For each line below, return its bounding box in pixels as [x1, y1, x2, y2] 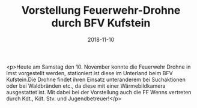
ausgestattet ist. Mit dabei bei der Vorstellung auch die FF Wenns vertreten [6, 88, 192, 95]
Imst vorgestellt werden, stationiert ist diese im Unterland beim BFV [6, 69, 173, 76]
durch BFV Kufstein [51, 16, 151, 30]
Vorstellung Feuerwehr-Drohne [21, 4, 181, 17]
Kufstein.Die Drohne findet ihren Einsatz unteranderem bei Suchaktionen [6, 76, 186, 83]
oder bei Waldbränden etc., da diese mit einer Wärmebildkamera [6, 82, 166, 90]
